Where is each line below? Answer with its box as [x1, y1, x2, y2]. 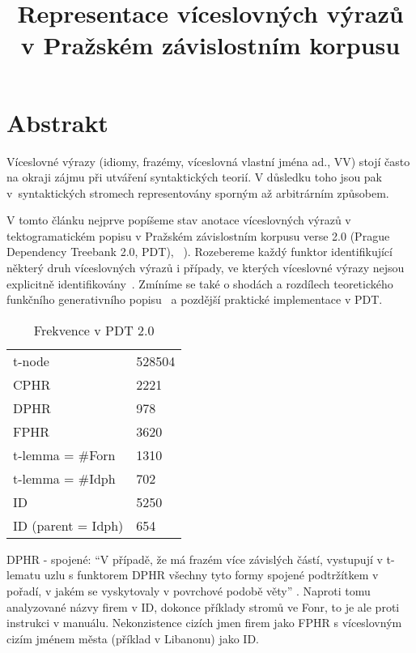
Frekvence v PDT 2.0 [33, 320, 155, 339]
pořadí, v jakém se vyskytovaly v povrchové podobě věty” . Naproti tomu [6, 583, 371, 600]
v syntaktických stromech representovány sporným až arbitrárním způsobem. [6, 184, 389, 201]
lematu [6, 566, 40, 583]
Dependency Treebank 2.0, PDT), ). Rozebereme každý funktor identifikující [6, 243, 393, 260]
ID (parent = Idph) [13, 515, 124, 535]
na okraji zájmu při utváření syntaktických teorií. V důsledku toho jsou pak [6, 169, 383, 186]
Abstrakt [6, 105, 108, 139]
